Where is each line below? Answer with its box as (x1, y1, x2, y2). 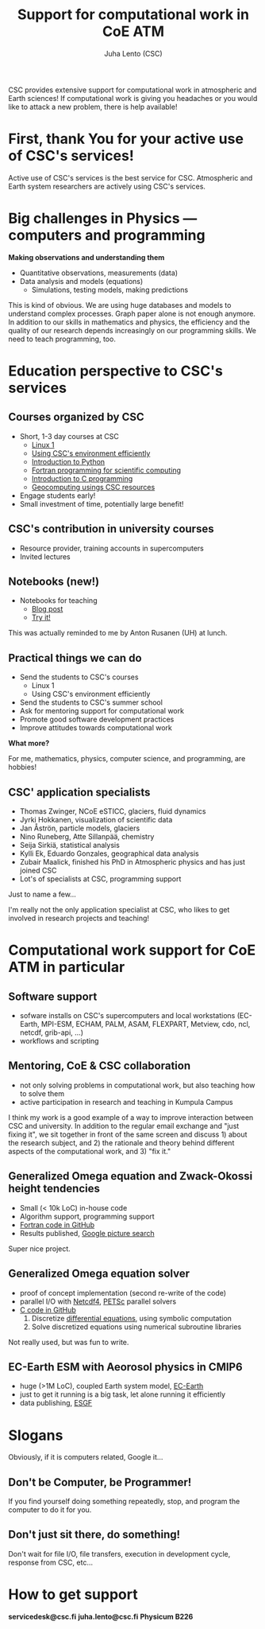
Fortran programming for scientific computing (31, 465, 181, 475)
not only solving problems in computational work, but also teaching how (19, 1080, 255, 1090)
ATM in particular (8, 958, 125, 976)
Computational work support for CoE (8, 941, 256, 959)
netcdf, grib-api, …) (19, 1028, 83, 1037)
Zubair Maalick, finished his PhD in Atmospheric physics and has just (19, 857, 246, 867)
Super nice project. (8, 1243, 71, 1254)
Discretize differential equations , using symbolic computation (31, 1313, 232, 1323)
